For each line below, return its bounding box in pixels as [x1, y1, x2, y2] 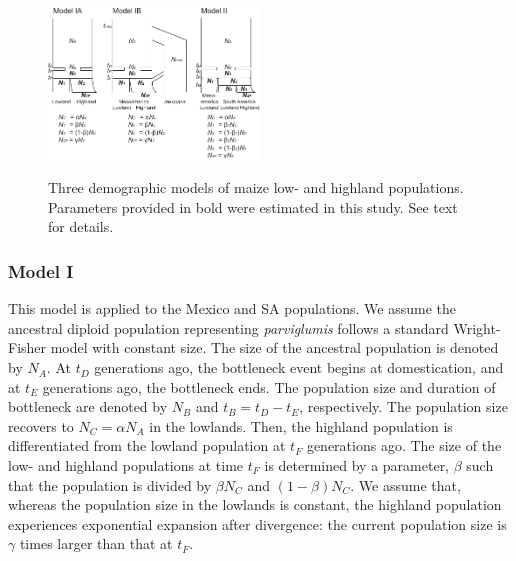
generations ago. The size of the [306, 435, 502, 456]
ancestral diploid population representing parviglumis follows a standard [8, 317, 449, 338]
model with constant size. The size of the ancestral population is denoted [50, 337, 499, 358]
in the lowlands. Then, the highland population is [149, 415, 453, 436]
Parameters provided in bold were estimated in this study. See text [48, 196, 458, 217]
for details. [48, 216, 114, 237]
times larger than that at [19, 533, 173, 554]
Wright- [453, 317, 501, 338]
